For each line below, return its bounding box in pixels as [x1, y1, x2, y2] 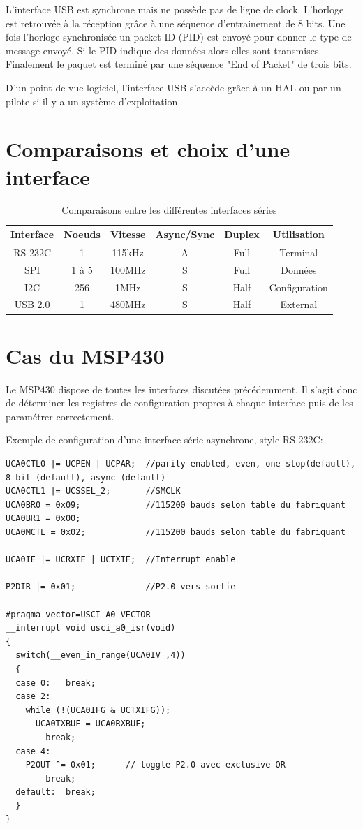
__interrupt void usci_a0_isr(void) [6, 623, 176, 633]
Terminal [279, 244, 318, 259]
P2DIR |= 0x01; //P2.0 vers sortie [6, 582, 236, 592]
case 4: [15, 746, 51, 756]
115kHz [112, 244, 144, 259]
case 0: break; [15, 677, 96, 688]
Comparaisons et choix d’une [6, 135, 290, 163]
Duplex [224, 227, 260, 242]
